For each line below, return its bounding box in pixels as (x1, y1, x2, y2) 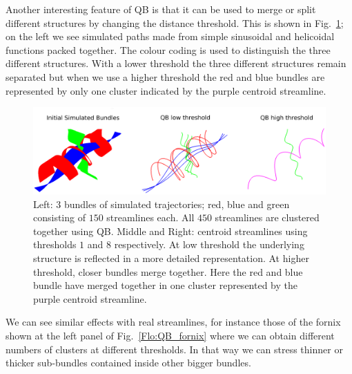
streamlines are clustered (215, 210, 320, 225)
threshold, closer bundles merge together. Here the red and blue (33, 264, 303, 279)
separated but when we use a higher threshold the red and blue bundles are (6, 69, 325, 84)
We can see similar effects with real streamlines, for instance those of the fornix (6, 315, 341, 329)
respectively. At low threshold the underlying (114, 237, 304, 252)
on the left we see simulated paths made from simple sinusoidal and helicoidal (6, 29, 335, 44)
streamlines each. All (106, 210, 195, 225)
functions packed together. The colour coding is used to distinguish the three (6, 42, 331, 57)
